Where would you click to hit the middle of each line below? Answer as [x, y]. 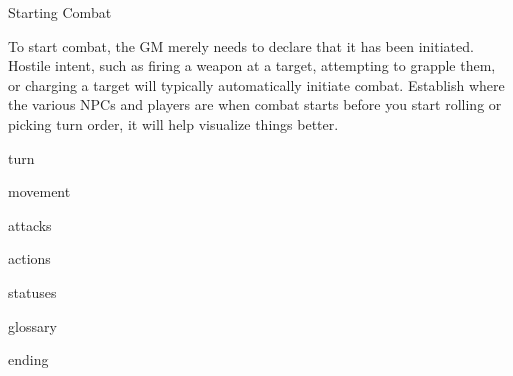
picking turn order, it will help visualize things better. [173, 123]
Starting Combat [60, 12]
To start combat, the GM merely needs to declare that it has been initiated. [241, 45]
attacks [30, 224]
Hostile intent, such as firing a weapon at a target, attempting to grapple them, [252, 65]
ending [28, 359]
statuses [32, 291]
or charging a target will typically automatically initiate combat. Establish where [256, 84]
